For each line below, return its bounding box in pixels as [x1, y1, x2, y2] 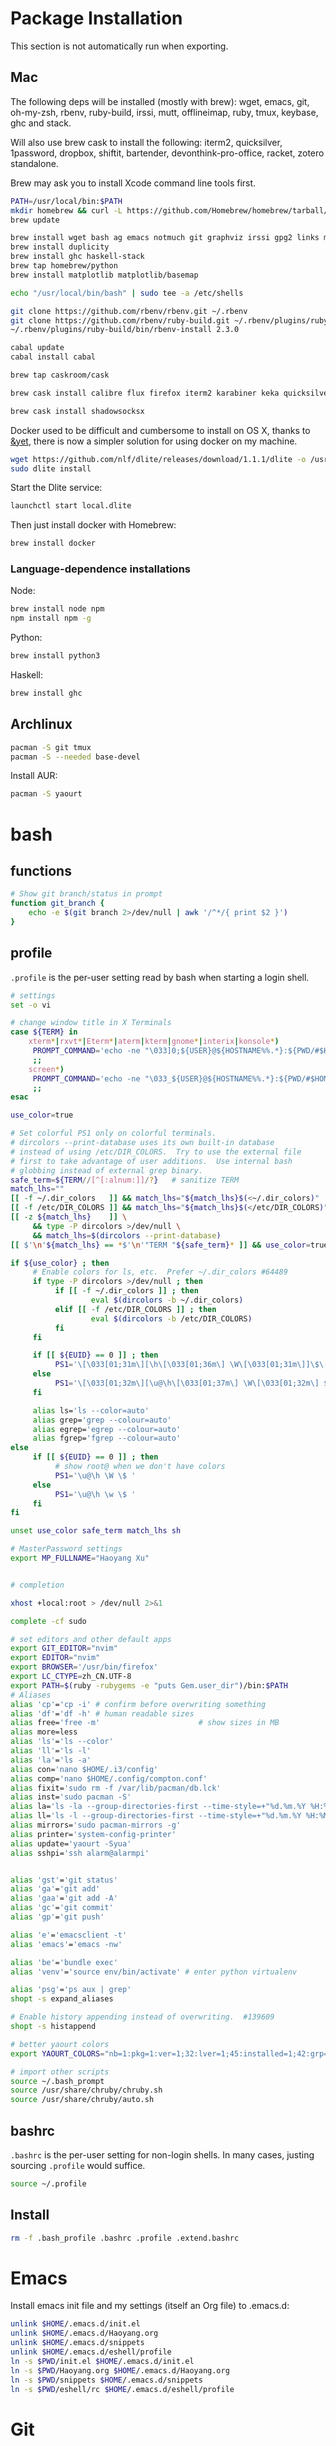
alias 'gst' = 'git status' [10, 1875, 118, 1885]
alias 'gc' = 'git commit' [10, 1903, 114, 1913]
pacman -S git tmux [10, 742, 92, 752]
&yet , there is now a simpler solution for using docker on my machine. [10, 435, 298, 447]
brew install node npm [10, 604, 105, 614]
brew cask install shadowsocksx [10, 406, 145, 416]
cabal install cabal [10, 352, 97, 362]
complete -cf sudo [10, 1616, 87, 1626]
